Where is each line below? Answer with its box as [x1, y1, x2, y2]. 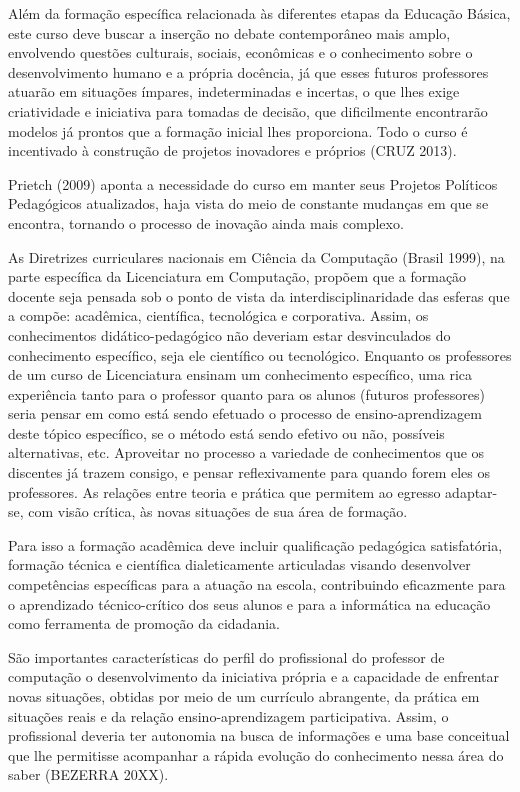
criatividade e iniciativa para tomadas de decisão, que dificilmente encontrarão [8, 100, 488, 121]
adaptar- [445, 481, 498, 502]
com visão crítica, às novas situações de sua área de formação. [28, 501, 408, 522]
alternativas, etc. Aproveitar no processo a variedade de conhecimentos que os [8, 442, 485, 463]
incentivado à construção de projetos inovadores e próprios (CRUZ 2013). [8, 140, 457, 161]
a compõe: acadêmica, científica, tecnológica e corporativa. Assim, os [8, 305, 429, 326]
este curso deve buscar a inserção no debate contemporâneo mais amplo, [8, 22, 451, 43]
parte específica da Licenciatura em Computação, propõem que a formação [8, 266, 467, 287]
